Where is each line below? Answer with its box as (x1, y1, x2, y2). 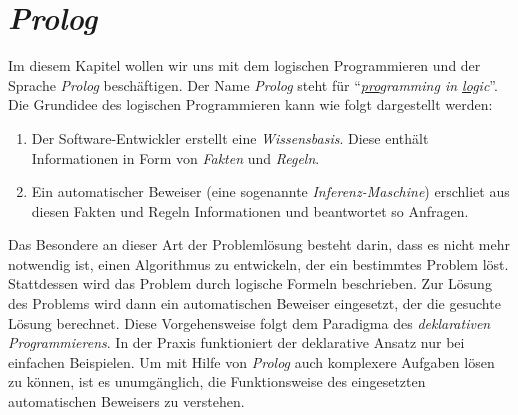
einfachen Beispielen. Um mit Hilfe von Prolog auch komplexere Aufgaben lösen (8, 351, 495, 372)
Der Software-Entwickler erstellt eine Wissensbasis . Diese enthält (31, 127, 429, 148)
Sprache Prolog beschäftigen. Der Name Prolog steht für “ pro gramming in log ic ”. (8, 74, 498, 95)
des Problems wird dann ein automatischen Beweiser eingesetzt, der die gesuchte (8, 293, 501, 314)
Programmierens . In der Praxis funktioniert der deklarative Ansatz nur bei (8, 332, 465, 353)
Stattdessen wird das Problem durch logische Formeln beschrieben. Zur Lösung (8, 273, 492, 294)
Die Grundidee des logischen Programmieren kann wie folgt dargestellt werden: (8, 94, 493, 115)
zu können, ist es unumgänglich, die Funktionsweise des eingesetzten (8, 371, 426, 392)
